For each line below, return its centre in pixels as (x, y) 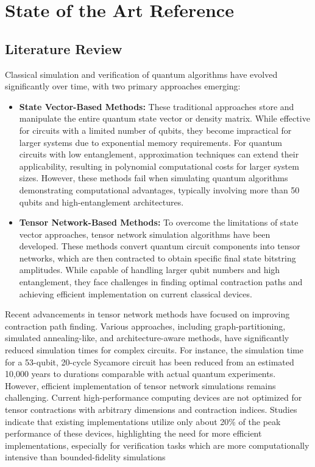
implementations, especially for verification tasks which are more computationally (157, 445)
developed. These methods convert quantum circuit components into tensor (160, 246)
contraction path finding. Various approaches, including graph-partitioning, (145, 326)
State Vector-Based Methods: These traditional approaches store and (157, 106)
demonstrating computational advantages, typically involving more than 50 (159, 189)
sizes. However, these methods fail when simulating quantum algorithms (154, 178)
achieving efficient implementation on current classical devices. (136, 293)
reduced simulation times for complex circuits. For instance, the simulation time (154, 350)
